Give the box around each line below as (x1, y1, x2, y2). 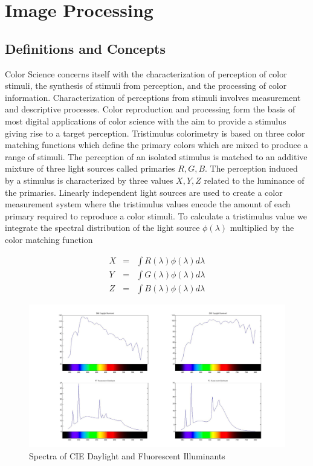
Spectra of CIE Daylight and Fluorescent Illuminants (29, 449, 225, 462)
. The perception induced (205, 162, 298, 175)
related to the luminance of (204, 173, 305, 186)
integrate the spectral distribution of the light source (5, 221, 200, 234)
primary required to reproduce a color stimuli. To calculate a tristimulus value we (5, 209, 307, 222)
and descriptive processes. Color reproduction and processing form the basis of (5, 103, 295, 115)
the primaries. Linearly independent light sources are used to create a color (5, 186, 283, 198)
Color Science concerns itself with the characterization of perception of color (5, 67, 287, 80)
